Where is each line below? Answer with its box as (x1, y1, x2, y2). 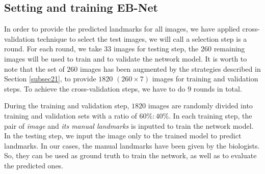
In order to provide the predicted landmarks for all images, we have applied (4, 23, 240, 34)
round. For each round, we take (4, 43, 102, 54)
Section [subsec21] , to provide (4, 73, 96, 84)
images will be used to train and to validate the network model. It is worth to (4, 53, 247, 64)
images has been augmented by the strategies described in (80, 63, 261, 74)
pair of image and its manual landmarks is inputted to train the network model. (4, 120, 254, 131)
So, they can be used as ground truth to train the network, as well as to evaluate (4, 150, 257, 161)
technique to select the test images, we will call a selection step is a (37, 33, 247, 44)
